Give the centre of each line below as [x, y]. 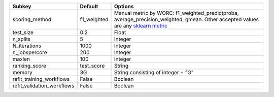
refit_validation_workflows [43, 86]
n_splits [21, 39]
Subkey [22, 6]
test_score [92, 66]
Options [124, 6]
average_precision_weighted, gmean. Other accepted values [186, 19]
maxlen [21, 59]
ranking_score [29, 66]
